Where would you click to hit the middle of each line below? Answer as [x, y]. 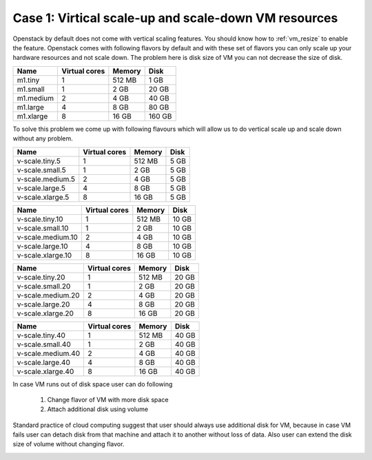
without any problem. [43, 138]
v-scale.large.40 [43, 362]
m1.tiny [28, 80]
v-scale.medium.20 [48, 295]
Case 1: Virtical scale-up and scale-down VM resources [175, 18]
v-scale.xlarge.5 [43, 197]
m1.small [31, 89]
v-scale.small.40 [44, 344]
